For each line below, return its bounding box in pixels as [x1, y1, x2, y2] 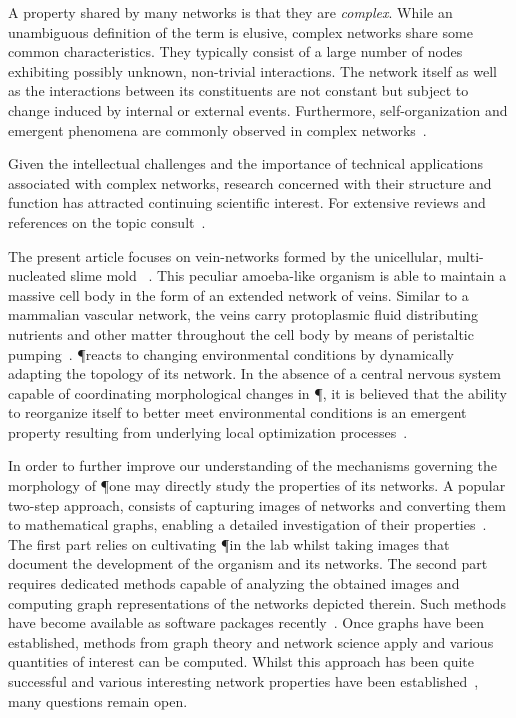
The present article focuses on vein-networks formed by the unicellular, [8, 245, 443, 266]
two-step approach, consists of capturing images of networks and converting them [8, 494, 506, 515]
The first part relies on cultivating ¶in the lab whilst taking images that [8, 533, 450, 554]
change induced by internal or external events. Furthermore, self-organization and [8, 99, 508, 120]
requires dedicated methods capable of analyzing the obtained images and [8, 573, 460, 594]
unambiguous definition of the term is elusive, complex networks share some [8, 21, 473, 42]
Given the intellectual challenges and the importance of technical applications [8, 153, 484, 174]
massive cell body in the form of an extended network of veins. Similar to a [8, 284, 469, 305]
